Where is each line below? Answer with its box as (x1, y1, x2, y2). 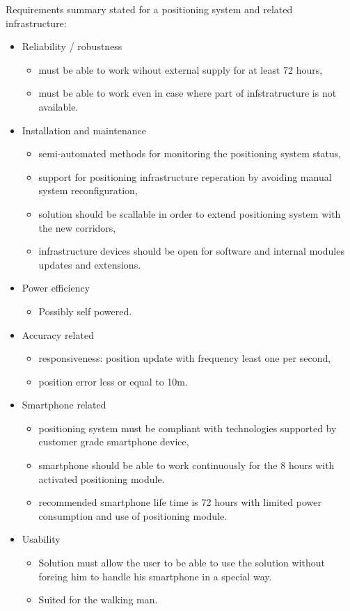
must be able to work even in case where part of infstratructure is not (38, 86, 337, 100)
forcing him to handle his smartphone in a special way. (38, 569, 272, 583)
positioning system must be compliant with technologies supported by (38, 420, 337, 435)
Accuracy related (22, 327, 94, 342)
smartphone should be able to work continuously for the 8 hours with (38, 458, 335, 473)
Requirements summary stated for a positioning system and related (6, 2, 293, 16)
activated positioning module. (38, 471, 165, 486)
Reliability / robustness (22, 39, 122, 54)
